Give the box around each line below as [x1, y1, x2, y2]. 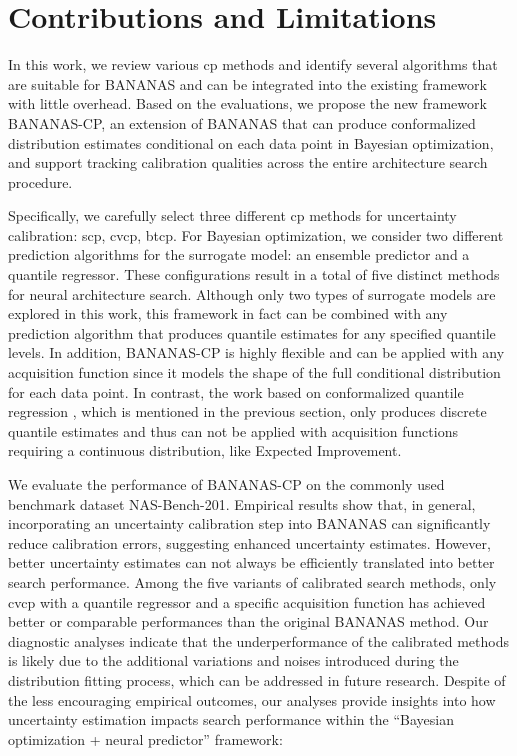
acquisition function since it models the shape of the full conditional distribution [8, 362, 501, 383]
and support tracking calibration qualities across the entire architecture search [8, 152, 488, 173]
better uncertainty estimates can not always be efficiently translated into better [8, 552, 495, 573]
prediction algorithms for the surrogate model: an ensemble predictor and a [8, 244, 470, 265]
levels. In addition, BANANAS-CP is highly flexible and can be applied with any [8, 342, 505, 363]
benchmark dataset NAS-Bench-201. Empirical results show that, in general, [8, 493, 476, 514]
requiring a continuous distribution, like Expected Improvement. [8, 440, 402, 461]
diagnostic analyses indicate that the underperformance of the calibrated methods [8, 630, 509, 651]
